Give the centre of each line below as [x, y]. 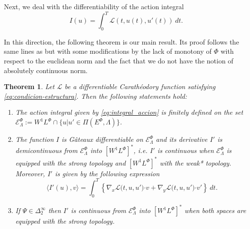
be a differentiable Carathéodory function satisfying [140, 86]
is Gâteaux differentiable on [102, 139]
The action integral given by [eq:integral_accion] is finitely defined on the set [129, 112]
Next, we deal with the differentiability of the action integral [94, 6]
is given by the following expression [107, 173]
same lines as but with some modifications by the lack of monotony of [108, 51]
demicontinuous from [46, 150]
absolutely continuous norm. [46, 70]
